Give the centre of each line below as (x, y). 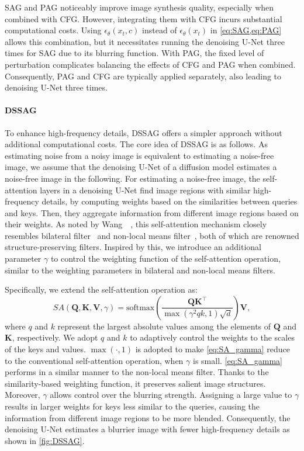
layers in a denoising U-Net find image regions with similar (145, 190)
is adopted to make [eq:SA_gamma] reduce (213, 349)
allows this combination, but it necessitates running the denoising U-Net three (145, 41)
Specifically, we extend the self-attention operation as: (101, 289)
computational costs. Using (53, 30)
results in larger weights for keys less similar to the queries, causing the (132, 406)
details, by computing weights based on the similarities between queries (170, 201)
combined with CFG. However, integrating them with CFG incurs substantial (144, 18)
